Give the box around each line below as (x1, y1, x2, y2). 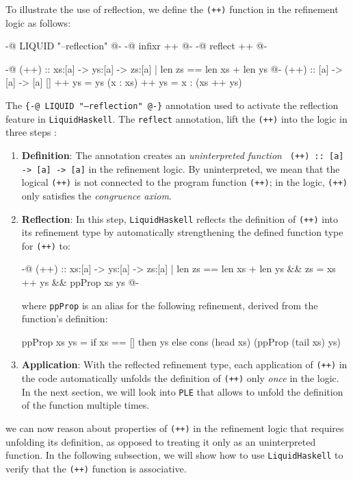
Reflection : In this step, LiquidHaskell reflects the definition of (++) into (21, 211, 338, 226)
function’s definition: (21, 311, 108, 326)
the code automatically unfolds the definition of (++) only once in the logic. (21, 371, 339, 385)
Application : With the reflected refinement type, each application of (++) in (21, 357, 348, 372)
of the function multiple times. (21, 398, 150, 412)
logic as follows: (5, 15, 71, 29)
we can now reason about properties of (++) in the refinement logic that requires (5, 421, 344, 435)
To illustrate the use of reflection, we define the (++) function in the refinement (5, 2, 339, 16)
